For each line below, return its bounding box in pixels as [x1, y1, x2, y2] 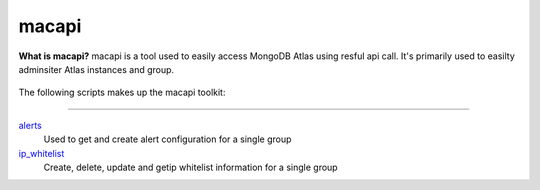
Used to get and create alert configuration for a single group [43, 133, 292, 145]
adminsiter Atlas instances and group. [18, 63, 175, 75]
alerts [18, 119, 42, 131]
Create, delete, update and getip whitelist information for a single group [43, 161, 339, 173]
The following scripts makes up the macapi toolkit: [18, 86, 226, 99]
